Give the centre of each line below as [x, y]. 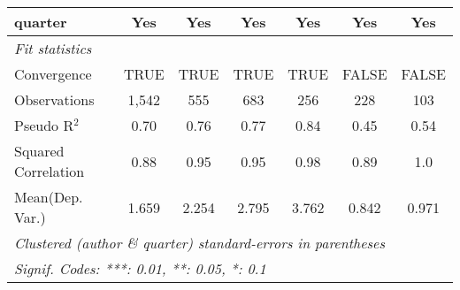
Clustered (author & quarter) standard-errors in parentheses [199, 243]
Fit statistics [53, 48]
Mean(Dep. [49, 197]
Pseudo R [44, 125]
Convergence [53, 74]
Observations [54, 99]
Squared [39, 151]
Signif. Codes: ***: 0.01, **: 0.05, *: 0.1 [140, 268]
